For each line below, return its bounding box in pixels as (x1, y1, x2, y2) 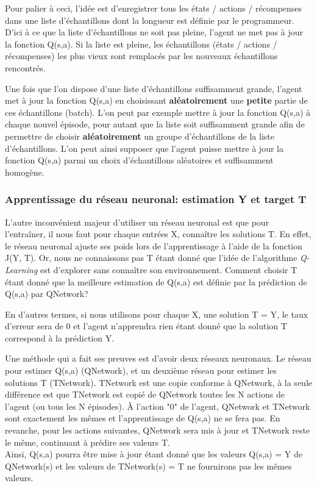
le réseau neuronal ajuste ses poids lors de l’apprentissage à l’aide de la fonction (5, 239, 303, 252)
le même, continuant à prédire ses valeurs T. (5, 435, 170, 448)
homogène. (5, 165, 45, 178)
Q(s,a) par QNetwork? (5, 287, 88, 300)
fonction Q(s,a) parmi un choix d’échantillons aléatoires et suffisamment (5, 154, 274, 166)
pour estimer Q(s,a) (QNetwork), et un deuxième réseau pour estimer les (5, 364, 277, 377)
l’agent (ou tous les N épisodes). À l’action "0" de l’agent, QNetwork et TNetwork (5, 399, 310, 412)
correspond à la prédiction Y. (5, 331, 115, 344)
